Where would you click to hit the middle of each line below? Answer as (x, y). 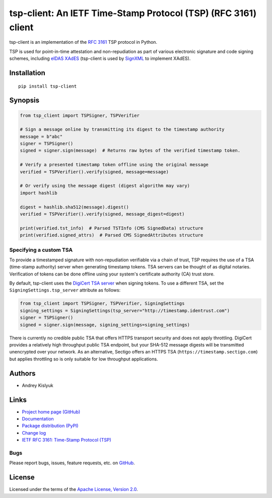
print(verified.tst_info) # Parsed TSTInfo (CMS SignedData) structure (112, 228)
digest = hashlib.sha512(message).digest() (75, 207)
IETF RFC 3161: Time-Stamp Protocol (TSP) (67, 440)
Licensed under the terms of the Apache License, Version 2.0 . (74, 489)
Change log (34, 433)
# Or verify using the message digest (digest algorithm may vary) (105, 186)
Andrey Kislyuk (38, 385)
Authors (22, 373)
